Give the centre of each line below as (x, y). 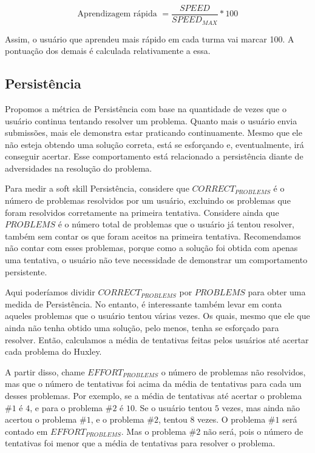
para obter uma (277, 292)
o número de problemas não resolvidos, (233, 371)
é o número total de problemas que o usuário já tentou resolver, (176, 224)
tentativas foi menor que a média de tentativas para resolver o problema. (140, 443)
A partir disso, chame (45, 371)
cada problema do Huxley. (53, 351)
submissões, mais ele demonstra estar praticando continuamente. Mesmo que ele (154, 133)
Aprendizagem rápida (117, 14)
